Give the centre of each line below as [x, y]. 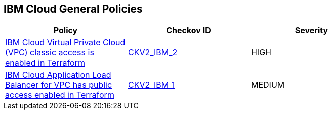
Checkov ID [189, 31]
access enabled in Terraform [60, 95]
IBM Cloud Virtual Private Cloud [65, 43]
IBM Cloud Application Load [58, 75]
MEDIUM [268, 85]
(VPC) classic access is [50, 53]
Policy [66, 31]
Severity [312, 31]
